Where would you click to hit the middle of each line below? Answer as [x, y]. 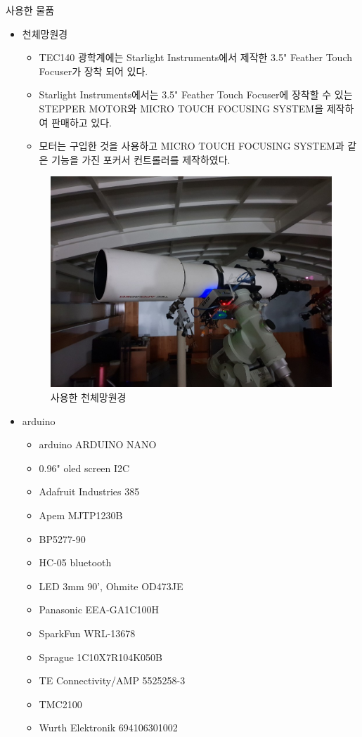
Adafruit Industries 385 [89, 491]
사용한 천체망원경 [88, 397]
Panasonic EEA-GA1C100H [99, 609]
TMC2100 [60, 704]
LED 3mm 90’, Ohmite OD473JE [111, 586]
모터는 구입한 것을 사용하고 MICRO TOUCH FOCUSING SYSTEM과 [192, 146]
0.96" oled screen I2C [84, 468]
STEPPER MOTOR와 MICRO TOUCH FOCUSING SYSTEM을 [181, 108]
